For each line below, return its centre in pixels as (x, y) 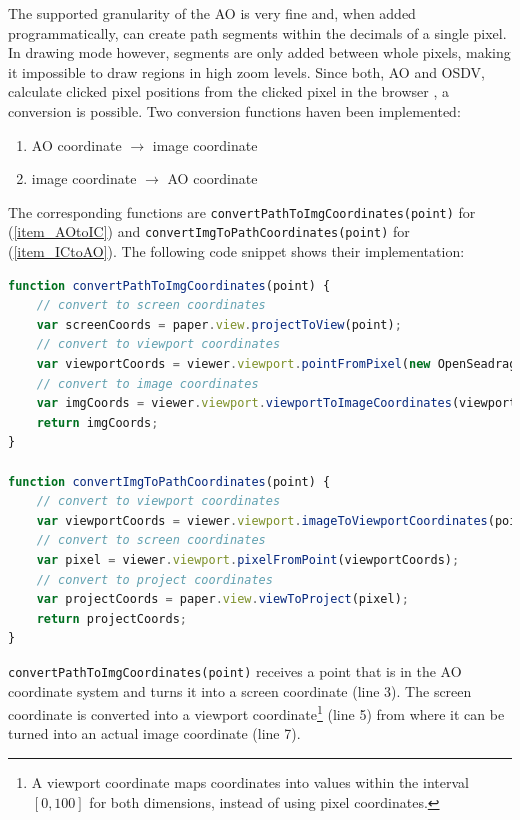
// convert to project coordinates (154, 579)
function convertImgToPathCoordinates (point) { (169, 481)
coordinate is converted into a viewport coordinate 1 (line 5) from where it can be (256, 712)
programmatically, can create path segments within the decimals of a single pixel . (257, 32)
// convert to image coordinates (147, 383)
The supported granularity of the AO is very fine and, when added (212, 13)
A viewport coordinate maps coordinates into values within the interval (250, 782)
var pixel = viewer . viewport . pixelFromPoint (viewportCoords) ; (248, 559)
